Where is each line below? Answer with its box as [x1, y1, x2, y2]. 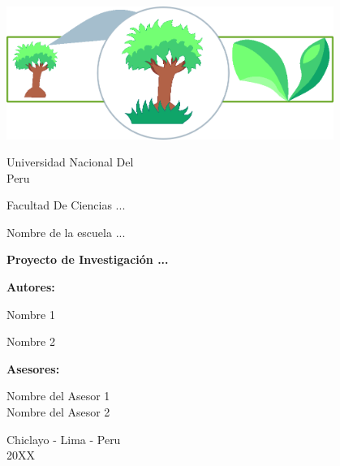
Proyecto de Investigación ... [6, 251, 169, 268]
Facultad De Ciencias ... [6, 196, 126, 214]
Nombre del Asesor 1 [6, 387, 110, 404]
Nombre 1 [6, 305, 55, 322]
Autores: [6, 278, 55, 296]
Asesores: [6, 360, 60, 377]
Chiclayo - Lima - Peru [6, 430, 121, 447]
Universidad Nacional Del [6, 153, 134, 170]
